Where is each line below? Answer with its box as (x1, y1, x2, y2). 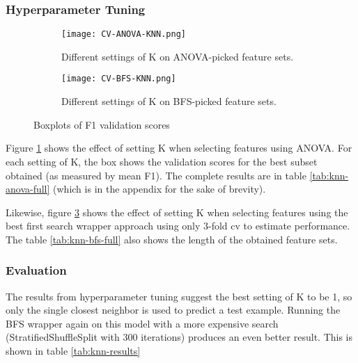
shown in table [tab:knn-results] (6, 344, 141, 358)
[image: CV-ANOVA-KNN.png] (61, 29, 186, 40)
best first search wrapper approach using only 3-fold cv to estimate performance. (6, 218, 350, 233)
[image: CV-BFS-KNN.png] (61, 74, 176, 84)
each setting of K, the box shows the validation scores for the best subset (6, 154, 318, 168)
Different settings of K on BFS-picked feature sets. (61, 94, 277, 108)
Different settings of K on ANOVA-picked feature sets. (61, 49, 294, 63)
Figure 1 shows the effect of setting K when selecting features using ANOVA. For (6, 140, 352, 155)
